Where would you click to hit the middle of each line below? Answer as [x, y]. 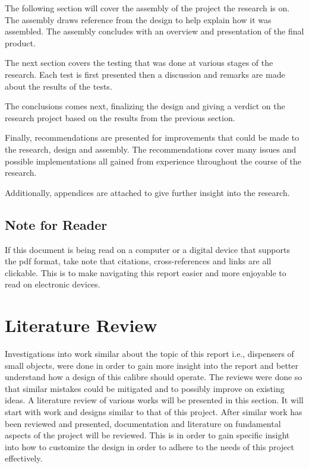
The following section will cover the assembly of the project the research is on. [147, 8]
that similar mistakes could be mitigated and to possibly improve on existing [145, 388]
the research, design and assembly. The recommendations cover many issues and [151, 149]
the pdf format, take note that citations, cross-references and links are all [138, 261]
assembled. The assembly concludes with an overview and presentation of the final [154, 31]
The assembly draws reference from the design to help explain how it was [138, 19]
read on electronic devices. [53, 284]
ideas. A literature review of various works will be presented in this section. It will [154, 400]
